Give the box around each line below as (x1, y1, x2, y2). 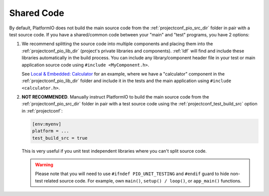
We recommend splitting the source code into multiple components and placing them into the (21, 41, 213, 47)
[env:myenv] (32, 121, 62, 127)
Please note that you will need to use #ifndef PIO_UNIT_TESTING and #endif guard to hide (35, 171, 229, 177)
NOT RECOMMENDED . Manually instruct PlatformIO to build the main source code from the (21, 94, 209, 100)
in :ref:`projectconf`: (21, 107, 63, 114)
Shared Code (9, 7, 64, 18)
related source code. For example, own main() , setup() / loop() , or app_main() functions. (44, 178, 242, 184)
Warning (35, 162, 53, 168)
